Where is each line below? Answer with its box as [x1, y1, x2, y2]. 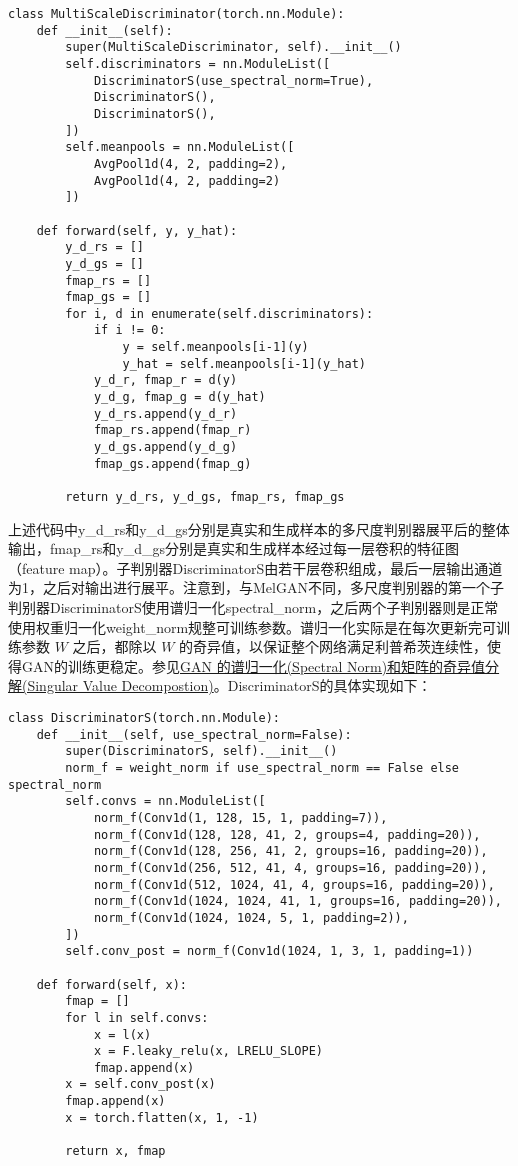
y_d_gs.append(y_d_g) [93, 440, 238, 455]
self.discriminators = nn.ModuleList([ [65, 56, 331, 71]
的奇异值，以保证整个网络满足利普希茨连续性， [179, 636, 488, 657]
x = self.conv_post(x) [65, 1077, 216, 1092]
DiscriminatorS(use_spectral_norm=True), [93, 73, 374, 88]
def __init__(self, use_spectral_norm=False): [36, 727, 352, 742]
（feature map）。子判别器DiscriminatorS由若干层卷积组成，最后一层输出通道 [8, 557, 503, 578]
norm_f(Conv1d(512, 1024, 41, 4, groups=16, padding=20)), [93, 877, 495, 892]
